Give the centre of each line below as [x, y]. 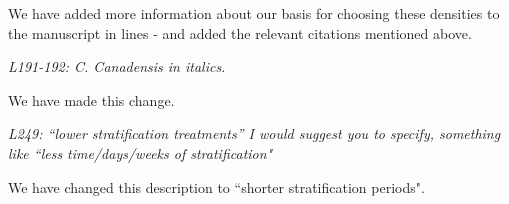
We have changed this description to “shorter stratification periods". [216, 186]
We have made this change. [91, 99]
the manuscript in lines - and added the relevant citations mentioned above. [240, 32]
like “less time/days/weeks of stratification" [140, 152]
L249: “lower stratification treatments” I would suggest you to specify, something [254, 133]
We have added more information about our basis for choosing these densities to [254, 13]
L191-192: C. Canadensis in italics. [117, 66]
